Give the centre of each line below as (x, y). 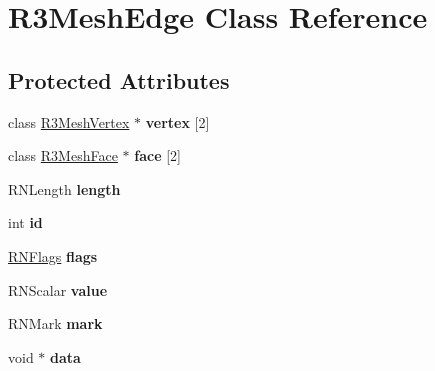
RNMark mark (55, 323)
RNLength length (64, 188)
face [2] (157, 155)
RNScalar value (58, 289)
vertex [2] (177, 121)
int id (25, 222)
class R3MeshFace (63, 155)
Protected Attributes (119, 79)
